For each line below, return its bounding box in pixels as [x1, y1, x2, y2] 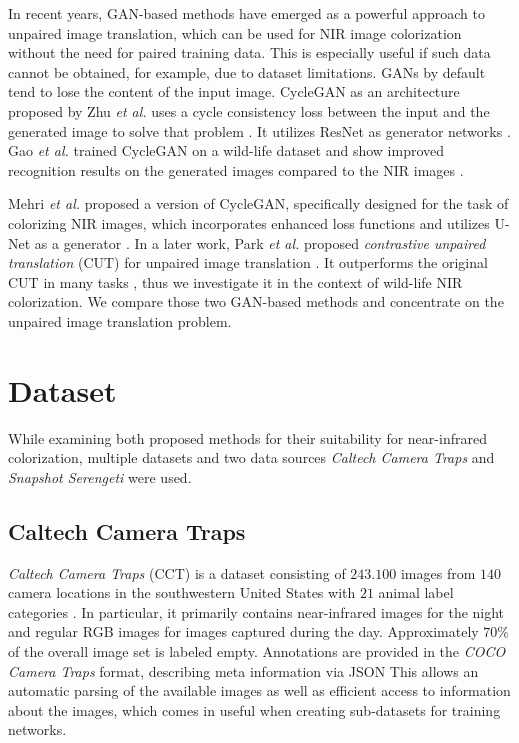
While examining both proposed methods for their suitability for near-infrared [8, 427, 487, 448]
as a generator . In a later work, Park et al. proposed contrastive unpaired [34, 232, 486, 253]
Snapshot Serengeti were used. [8, 466, 192, 487]
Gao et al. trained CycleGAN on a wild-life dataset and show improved [8, 140, 445, 161]
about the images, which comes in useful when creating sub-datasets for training [8, 699, 501, 720]
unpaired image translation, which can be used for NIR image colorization [8, 22, 462, 43]
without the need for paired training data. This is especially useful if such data [8, 42, 491, 63]
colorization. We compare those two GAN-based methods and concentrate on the [8, 291, 504, 312]
